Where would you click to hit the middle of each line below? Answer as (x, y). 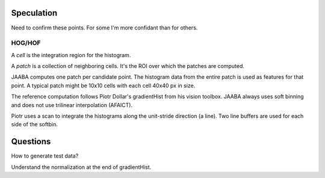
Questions (31, 142)
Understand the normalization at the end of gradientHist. (81, 167)
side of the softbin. (35, 124)
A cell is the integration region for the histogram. (71, 55)
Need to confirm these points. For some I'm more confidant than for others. (104, 28)
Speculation (34, 13)
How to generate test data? (45, 156)
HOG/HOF (26, 43)
